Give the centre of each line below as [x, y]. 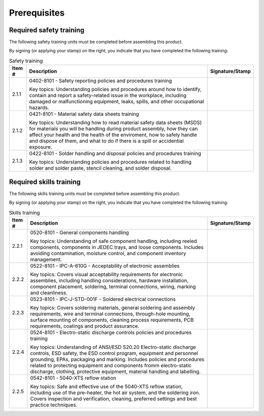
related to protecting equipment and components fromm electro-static [111, 365]
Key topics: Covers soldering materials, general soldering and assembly [113, 307]
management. [46, 259]
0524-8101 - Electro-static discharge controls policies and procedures [111, 332]
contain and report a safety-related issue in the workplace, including [108, 95]
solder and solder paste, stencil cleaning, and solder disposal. [100, 168]
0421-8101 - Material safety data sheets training [84, 114]
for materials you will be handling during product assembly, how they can [113, 129]
